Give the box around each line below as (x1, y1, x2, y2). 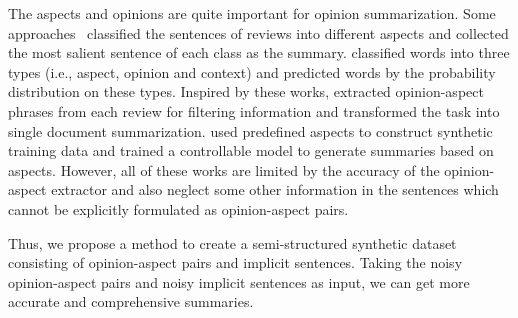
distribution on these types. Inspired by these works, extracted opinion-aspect (8, 81, 484, 102)
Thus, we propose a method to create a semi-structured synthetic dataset (8, 232, 457, 253)
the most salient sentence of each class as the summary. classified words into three (8, 42, 510, 63)
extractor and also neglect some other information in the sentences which (51, 179, 499, 200)
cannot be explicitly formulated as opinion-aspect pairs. (8, 198, 349, 219)
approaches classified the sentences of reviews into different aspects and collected (8, 22, 509, 43)
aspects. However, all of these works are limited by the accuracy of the (8, 159, 440, 180)
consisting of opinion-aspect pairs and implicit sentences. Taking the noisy (8, 252, 463, 273)
